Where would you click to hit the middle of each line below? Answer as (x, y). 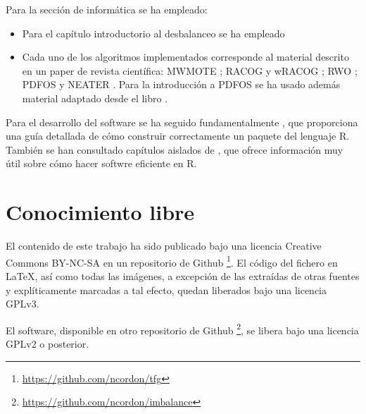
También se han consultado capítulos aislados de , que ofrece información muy (175, 149)
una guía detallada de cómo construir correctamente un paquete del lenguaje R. (178, 136)
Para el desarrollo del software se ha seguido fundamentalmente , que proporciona (182, 122)
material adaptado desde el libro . (95, 98)
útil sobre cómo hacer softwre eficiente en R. (101, 163)
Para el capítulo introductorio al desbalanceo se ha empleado (153, 33)
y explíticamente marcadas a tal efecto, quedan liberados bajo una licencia (166, 290)
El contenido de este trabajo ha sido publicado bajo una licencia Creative (164, 246)
